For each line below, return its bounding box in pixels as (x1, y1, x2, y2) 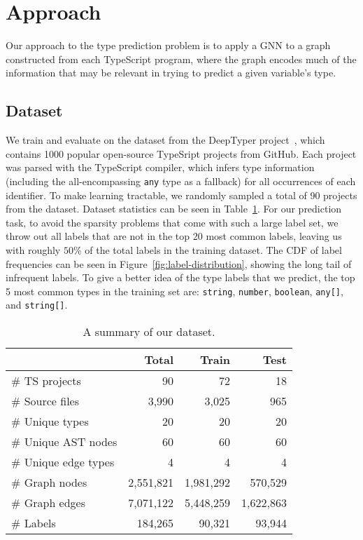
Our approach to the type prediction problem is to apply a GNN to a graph (6, 38, 331, 53)
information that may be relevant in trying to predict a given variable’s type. (6, 65, 336, 80)
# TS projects (11, 372, 81, 389)
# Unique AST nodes (11, 433, 118, 450)
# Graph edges (11, 494, 86, 511)
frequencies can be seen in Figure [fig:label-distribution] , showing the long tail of (6, 256, 352, 271)
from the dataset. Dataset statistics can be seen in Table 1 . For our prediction (6, 201, 342, 216)
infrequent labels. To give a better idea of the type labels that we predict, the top (6, 270, 355, 285)
